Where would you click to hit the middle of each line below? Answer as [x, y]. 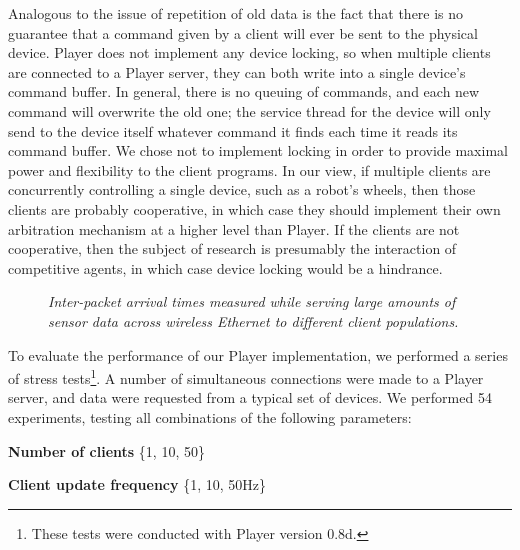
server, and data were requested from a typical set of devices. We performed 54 [250, 397]
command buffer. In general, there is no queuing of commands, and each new [244, 91]
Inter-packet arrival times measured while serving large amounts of [252, 301]
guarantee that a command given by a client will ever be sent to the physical [243, 32]
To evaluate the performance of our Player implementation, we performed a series [258, 354]
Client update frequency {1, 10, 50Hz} [137, 484]
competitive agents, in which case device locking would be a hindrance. [225, 267]
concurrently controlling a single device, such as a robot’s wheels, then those [242, 189]
